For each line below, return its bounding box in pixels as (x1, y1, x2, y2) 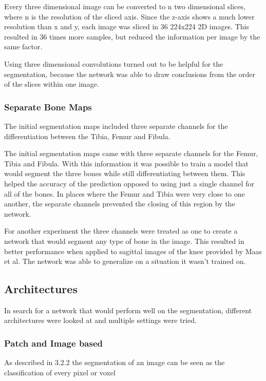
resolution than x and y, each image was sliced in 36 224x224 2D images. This (4, 21, 249, 32)
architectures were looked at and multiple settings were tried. (4, 315, 197, 326)
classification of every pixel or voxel (4, 367, 116, 377)
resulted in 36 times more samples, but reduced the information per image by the (4, 31, 260, 42)
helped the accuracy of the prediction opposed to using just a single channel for (4, 178, 254, 188)
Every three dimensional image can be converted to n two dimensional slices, (4, 1, 245, 11)
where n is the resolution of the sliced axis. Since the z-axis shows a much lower (4, 11, 255, 22)
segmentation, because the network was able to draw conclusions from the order (4, 68, 255, 79)
